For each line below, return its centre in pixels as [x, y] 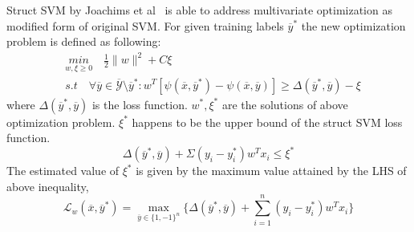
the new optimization [353, 25]
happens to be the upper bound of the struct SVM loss [267, 122]
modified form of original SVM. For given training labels [145, 25]
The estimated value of [63, 171]
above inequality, [48, 186]
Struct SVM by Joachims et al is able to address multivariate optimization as [199, 10]
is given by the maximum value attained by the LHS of [271, 171]
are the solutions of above [285, 104]
